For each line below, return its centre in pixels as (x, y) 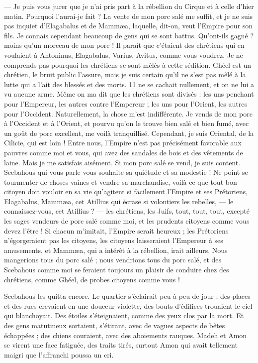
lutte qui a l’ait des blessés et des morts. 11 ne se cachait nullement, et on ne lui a (129, 84)
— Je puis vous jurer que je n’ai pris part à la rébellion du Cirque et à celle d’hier (129, 6)
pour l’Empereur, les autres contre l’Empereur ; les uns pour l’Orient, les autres (126, 103)
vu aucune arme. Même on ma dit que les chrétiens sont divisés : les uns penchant (129, 94)
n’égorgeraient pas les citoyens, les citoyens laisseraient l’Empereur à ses (114, 240)
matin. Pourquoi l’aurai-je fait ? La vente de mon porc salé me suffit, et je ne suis (129, 16)
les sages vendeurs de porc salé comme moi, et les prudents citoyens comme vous (127, 221)
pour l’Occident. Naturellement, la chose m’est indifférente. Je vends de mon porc (128, 113)
